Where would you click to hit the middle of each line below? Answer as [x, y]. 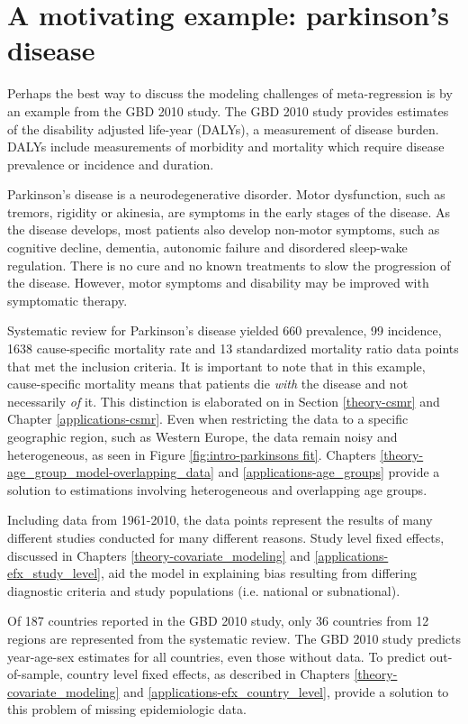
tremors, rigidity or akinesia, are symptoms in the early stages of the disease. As [229, 211]
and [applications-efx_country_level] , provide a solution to [286, 691]
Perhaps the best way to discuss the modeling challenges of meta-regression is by [230, 93]
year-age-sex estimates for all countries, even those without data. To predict [216, 656]
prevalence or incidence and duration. [111, 164]
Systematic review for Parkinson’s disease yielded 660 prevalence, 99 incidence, [225, 330]
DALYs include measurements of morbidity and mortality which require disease [226, 147]
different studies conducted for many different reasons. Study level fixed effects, [226, 537]
